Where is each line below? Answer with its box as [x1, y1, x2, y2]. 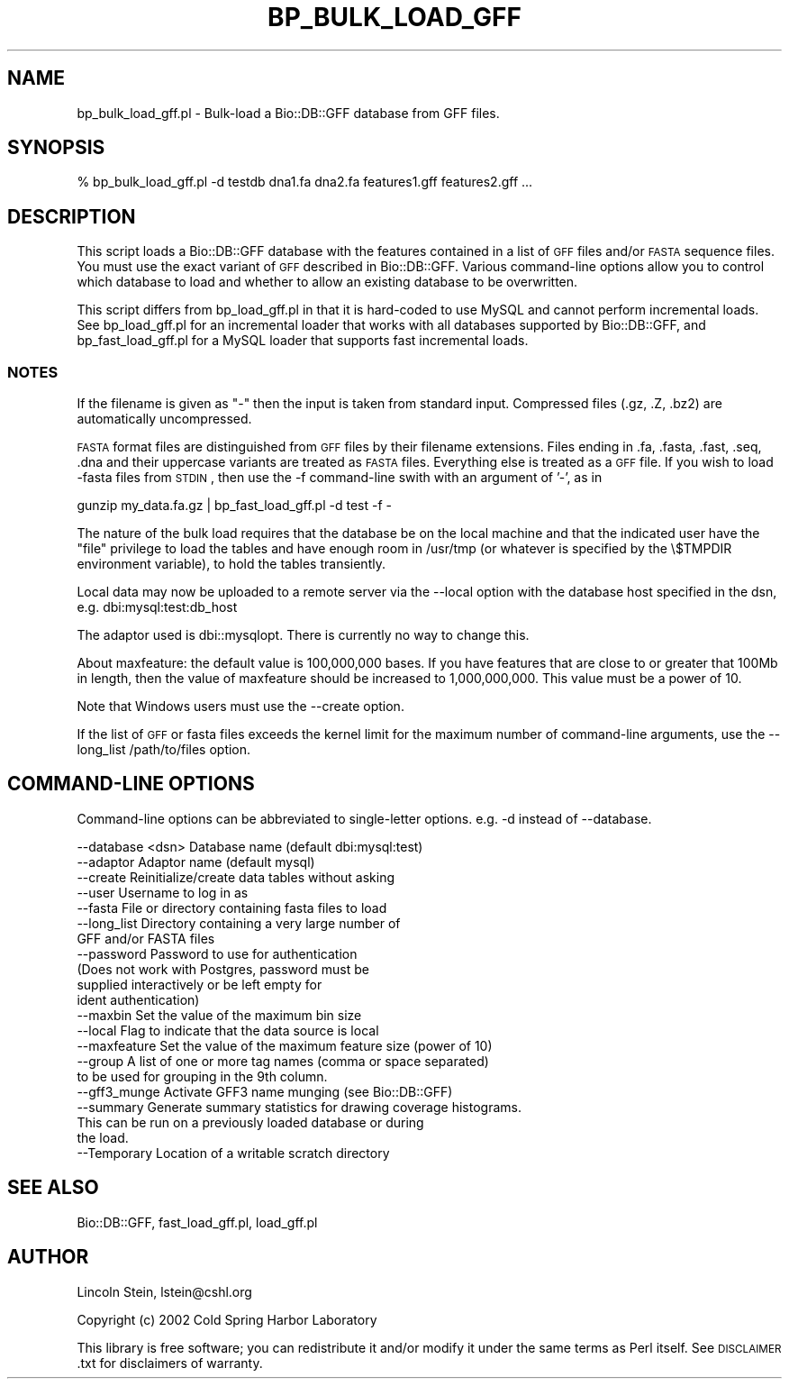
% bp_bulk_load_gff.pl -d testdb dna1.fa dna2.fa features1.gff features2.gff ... [77, 174, 533, 190]
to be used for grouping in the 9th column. [77, 1068, 328, 1084]
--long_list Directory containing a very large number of [77, 915, 401, 931]
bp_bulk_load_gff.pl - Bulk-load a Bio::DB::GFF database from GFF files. [77, 105, 500, 121]
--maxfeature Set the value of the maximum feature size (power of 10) [77, 1037, 493, 1053]
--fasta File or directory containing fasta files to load [77, 899, 387, 916]
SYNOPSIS [7, 136, 105, 160]
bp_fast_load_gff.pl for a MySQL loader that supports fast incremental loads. [77, 333, 529, 349]
